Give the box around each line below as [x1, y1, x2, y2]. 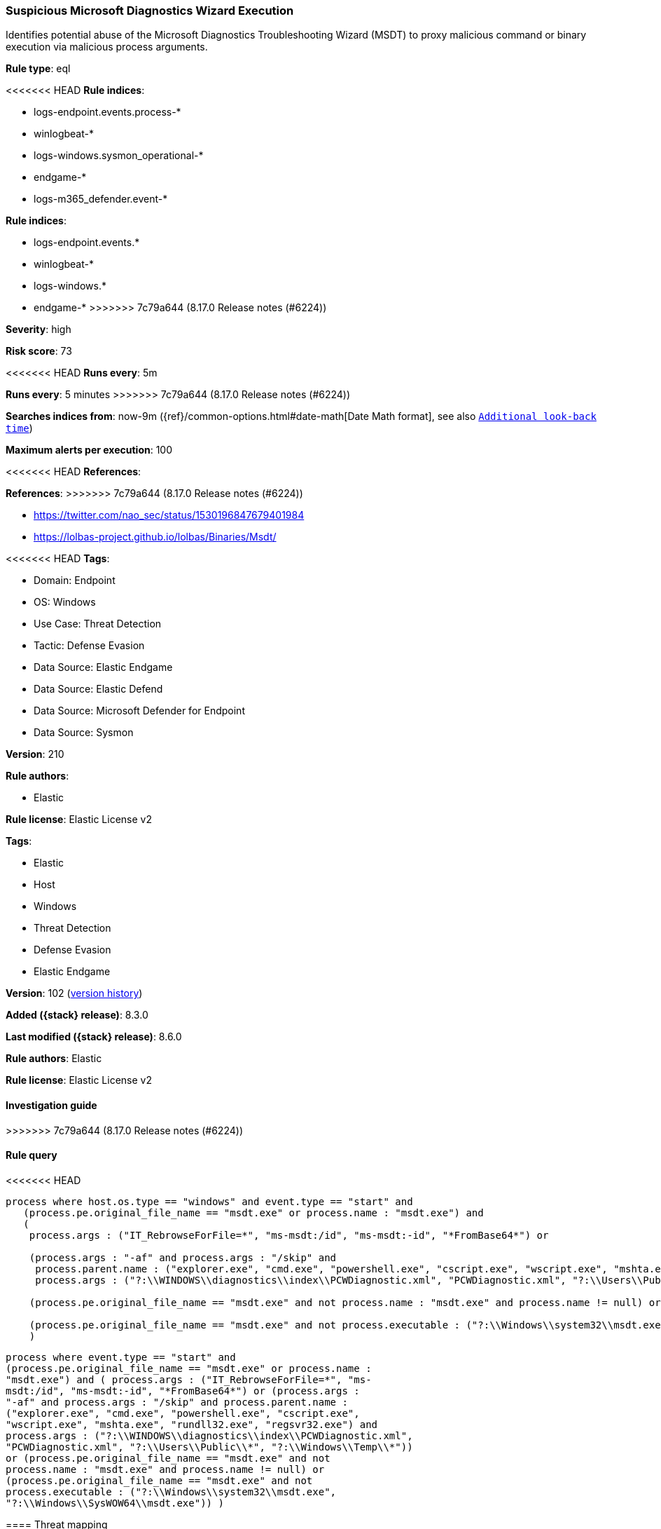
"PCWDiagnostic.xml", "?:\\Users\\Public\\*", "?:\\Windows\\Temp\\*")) [6, 1441, 413, 1453]
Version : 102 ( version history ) [6, 987, 143, 1000]
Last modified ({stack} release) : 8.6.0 [6, 1031, 182, 1043]
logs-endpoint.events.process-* [34, 106, 181, 118]
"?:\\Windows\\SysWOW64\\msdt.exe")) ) [6, 1497, 224, 1509]
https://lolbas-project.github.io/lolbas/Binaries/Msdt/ [34, 531, 277, 543]
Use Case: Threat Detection [34, 618, 162, 630]
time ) [6, 422, 33, 435]
